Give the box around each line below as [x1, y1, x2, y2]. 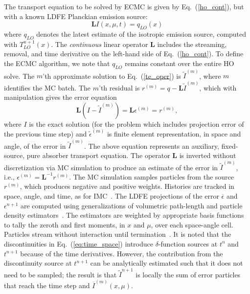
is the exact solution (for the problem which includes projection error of [29, 118, 244, 129]
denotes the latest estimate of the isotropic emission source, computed [36, 28, 247, 39]
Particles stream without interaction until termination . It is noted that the [4, 229, 231, 239]
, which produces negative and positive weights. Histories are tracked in [20, 181, 234, 191]
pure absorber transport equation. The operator [26, 150, 170, 160]
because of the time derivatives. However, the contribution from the [20, 248, 223, 258]
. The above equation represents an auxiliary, [84, 140, 219, 151]
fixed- [221, 140, 238, 151]
